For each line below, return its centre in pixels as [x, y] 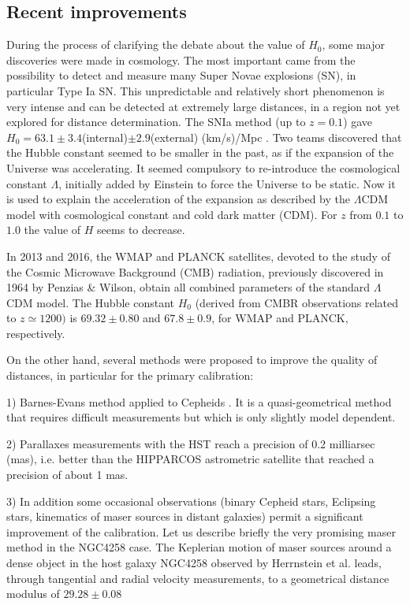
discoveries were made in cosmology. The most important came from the [181, 59]
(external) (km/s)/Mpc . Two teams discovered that [276, 137]
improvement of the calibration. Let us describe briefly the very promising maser [201, 531]
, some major [353, 45]
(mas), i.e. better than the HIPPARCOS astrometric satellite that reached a [190, 459]
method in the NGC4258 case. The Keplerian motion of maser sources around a [199, 547]
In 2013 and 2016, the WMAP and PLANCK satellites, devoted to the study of [198, 256]
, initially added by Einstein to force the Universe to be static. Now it [227, 183]
